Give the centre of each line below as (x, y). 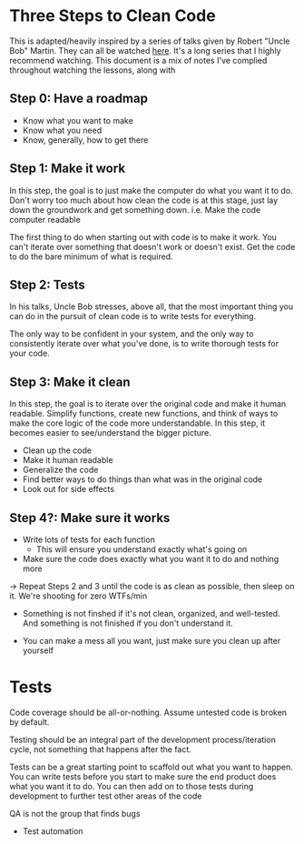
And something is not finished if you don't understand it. (127, 623)
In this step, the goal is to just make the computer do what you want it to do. (151, 190)
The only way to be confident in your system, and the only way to (132, 334)
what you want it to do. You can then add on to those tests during (132, 786)
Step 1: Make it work (67, 169)
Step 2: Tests (48, 284)
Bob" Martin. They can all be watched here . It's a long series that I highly (145, 50)
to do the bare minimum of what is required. (91, 256)
